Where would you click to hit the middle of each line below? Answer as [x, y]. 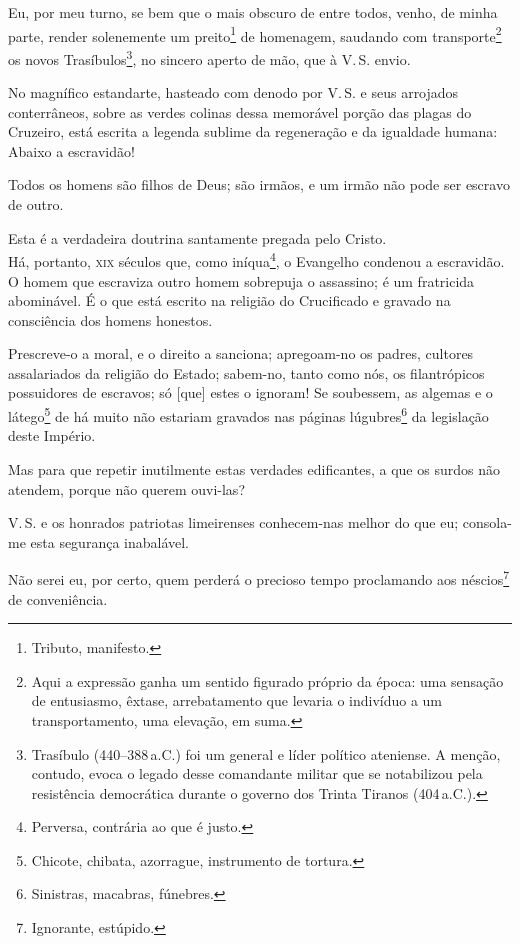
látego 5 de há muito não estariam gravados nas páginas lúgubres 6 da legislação [248, 414]
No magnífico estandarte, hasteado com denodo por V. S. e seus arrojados [233, 92]
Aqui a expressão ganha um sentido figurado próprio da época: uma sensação [267, 680]
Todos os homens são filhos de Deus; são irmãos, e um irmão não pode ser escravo [259, 184]
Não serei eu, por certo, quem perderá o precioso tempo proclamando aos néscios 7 [259, 577]
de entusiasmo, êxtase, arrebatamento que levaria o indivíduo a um [237, 700]
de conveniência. [58, 598]
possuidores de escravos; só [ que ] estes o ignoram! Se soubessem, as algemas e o [250, 392]
